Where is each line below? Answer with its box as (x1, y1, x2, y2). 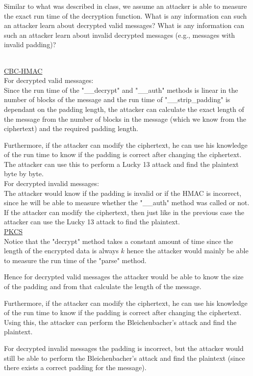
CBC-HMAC (4, 65, 43, 76)
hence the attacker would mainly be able (126, 245, 249, 256)
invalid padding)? (4, 39, 56, 50)
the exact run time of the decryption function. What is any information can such (4, 10, 247, 21)
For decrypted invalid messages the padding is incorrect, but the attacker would (4, 343, 244, 353)
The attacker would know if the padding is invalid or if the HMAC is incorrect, (4, 188, 242, 198)
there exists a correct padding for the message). (4, 362, 147, 373)
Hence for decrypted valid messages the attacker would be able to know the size (4, 271, 244, 282)
